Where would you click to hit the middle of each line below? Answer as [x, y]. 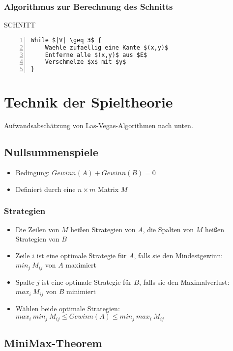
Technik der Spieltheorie [88, 102]
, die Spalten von [168, 229]
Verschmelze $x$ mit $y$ [86, 62]
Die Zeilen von [37, 229]
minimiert [81, 291]
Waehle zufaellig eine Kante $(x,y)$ [107, 47]
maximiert [81, 265]
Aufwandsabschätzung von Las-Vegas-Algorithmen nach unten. [99, 125]
